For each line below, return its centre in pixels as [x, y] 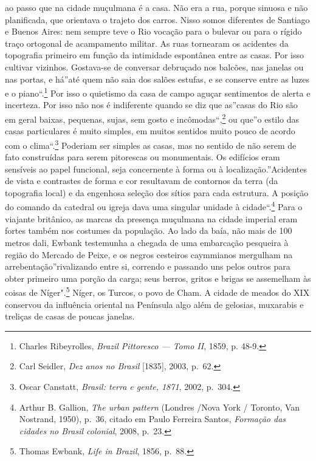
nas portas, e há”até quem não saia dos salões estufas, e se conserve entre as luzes [157, 79]
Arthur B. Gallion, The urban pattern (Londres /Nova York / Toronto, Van [160, 407]
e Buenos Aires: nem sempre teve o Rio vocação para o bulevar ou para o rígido [153, 31]
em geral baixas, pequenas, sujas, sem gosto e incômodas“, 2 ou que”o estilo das [152, 118]
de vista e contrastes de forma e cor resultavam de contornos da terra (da [142, 181]
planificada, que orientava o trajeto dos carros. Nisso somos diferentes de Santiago [157, 19]
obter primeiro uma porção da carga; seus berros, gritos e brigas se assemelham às [158, 278]
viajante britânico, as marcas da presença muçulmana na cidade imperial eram [151, 218]
